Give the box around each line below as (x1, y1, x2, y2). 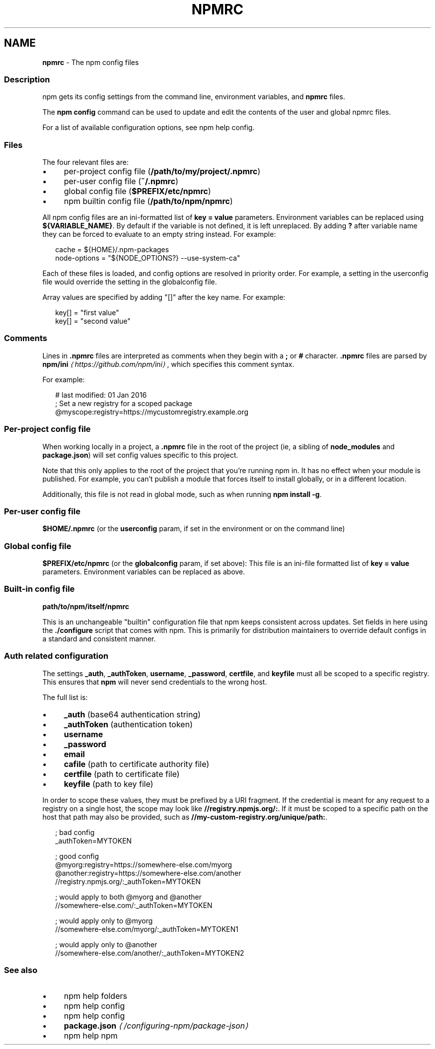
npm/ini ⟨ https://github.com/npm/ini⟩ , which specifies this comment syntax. (42, 359, 294, 368)
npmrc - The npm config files (42, 58, 139, 67)
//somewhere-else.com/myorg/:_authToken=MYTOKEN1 (55, 924, 238, 933)
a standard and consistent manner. (42, 634, 156, 643)
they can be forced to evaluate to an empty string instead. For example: (42, 230, 276, 239)
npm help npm (64, 1031, 118, 1041)
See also (4, 965, 38, 975)
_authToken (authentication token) (64, 719, 193, 729)
